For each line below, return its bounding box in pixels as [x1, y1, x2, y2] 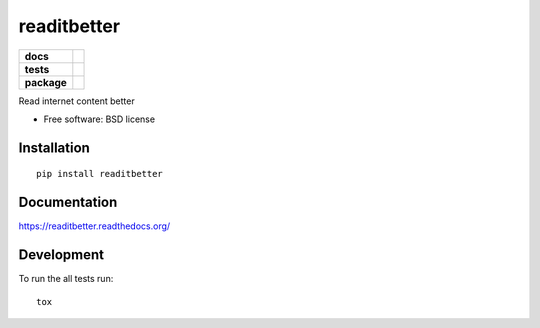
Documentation [18, 194, 118, 211]
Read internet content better [18, 95, 135, 107]
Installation [18, 139, 90, 156]
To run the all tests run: [18, 273, 114, 285]
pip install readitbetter [36, 168, 164, 180]
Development [18, 246, 105, 264]
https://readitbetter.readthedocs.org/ [18, 220, 171, 232]
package [24, 75, 67, 89]
